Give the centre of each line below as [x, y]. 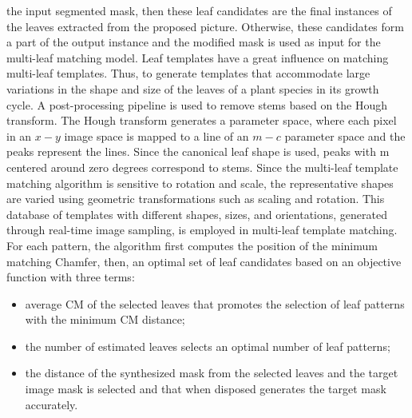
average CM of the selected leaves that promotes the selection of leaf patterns [215, 303]
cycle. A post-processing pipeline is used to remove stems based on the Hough [197, 104]
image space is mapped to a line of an [156, 135]
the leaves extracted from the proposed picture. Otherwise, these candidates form [205, 26]
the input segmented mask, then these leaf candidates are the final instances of [199, 10]
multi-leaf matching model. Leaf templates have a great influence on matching [198, 57]
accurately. [51, 404]
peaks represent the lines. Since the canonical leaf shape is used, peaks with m [198, 151]
